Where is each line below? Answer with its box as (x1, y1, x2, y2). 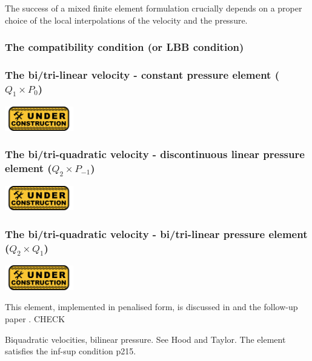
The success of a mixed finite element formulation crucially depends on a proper (5, 2, 302, 14)
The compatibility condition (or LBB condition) (5, 39, 244, 55)
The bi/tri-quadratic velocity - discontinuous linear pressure (5, 147, 305, 162)
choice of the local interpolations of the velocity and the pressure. (5, 13, 248, 26)
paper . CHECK (5, 312, 65, 325)
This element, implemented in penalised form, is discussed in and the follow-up (5, 300, 298, 313)
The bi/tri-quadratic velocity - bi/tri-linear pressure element (5, 226, 308, 241)
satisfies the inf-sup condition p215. (5, 345, 136, 357)
